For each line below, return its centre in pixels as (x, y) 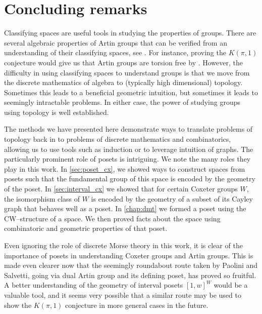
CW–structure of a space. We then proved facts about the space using (112, 218)
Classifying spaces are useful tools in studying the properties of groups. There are (130, 33)
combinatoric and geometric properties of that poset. (86, 228)
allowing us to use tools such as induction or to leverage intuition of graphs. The (129, 149)
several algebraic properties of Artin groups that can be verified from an (116, 42)
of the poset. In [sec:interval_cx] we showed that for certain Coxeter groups (121, 189)
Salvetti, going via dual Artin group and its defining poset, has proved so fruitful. (130, 275)
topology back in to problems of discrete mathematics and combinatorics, (118, 139)
